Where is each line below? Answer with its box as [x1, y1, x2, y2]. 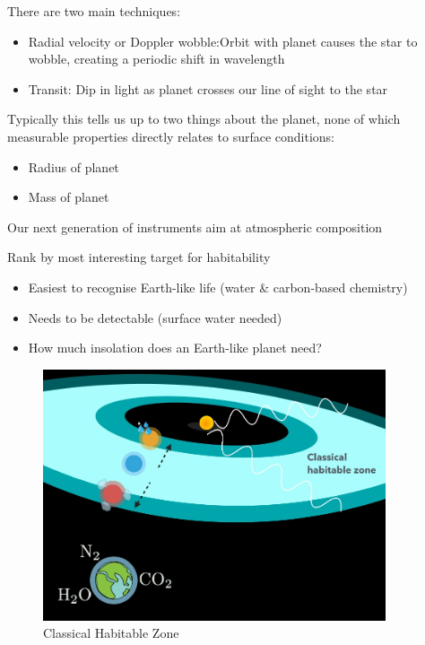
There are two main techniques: [7, 2, 181, 20]
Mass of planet [28, 187, 109, 206]
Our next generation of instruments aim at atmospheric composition [7, 217, 383, 236]
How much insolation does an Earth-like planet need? [28, 338, 322, 357]
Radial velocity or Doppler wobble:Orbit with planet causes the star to [28, 31, 418, 50]
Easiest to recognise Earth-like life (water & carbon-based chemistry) [28, 277, 408, 296]
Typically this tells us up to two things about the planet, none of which [7, 109, 401, 128]
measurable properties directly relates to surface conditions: [7, 126, 335, 145]
